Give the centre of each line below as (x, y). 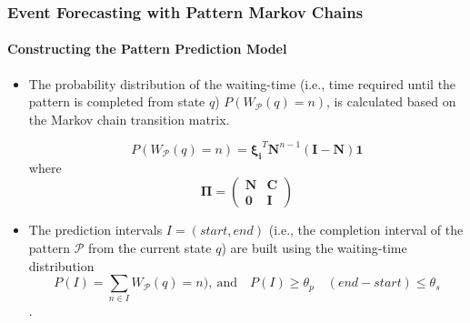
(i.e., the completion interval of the (366, 230)
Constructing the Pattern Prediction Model (147, 49)
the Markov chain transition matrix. (129, 119)
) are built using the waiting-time (314, 247)
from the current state (150, 247)
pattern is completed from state (117, 101)
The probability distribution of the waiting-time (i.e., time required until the (242, 83)
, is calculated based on (391, 101)
